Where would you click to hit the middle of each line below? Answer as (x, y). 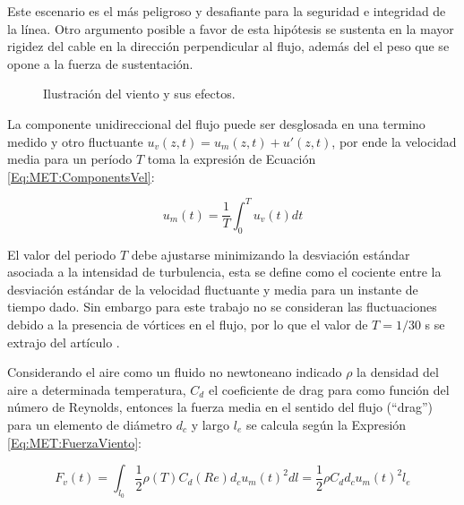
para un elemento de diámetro (90, 424)
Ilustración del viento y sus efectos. (139, 94)
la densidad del (398, 372)
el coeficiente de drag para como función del (329, 389)
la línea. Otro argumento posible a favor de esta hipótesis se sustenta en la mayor (231, 28)
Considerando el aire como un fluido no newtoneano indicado (175, 372)
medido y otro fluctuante (75, 141)
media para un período (70, 159)
